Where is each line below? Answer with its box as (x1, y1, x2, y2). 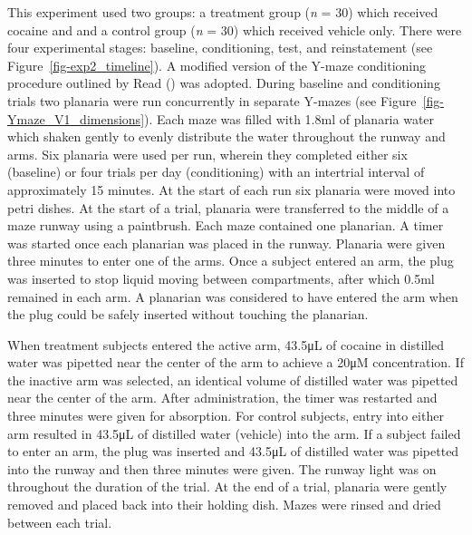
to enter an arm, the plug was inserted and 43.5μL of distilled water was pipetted (7, 442, 459, 461)
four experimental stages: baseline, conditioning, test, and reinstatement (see (7, 38, 433, 57)
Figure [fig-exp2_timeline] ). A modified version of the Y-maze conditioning (7, 55, 426, 74)
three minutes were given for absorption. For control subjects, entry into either (7, 406, 444, 425)
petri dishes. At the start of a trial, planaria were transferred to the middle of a (7, 198, 449, 217)
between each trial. (7, 512, 112, 531)
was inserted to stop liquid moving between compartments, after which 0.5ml (7, 268, 435, 287)
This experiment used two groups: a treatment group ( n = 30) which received (7, 3, 438, 21)
